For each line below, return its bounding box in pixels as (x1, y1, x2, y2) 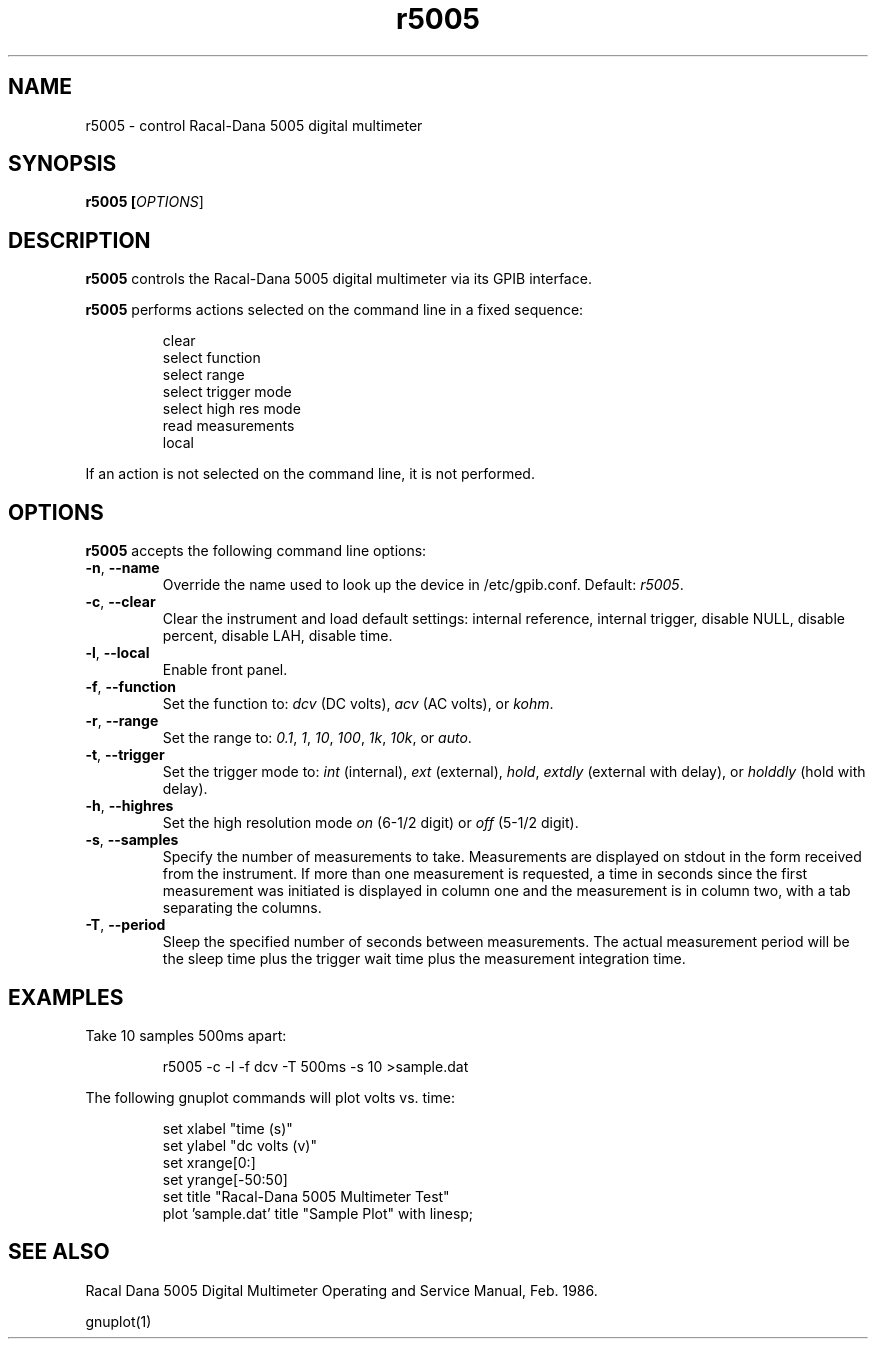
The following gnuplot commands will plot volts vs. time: (85, 1088, 455, 1106)
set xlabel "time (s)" (162, 1119, 293, 1137)
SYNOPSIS (8, 151, 117, 177)
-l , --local (85, 644, 150, 662)
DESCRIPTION (8, 227, 151, 253)
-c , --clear (85, 593, 156, 611)
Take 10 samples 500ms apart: (85, 1026, 287, 1044)
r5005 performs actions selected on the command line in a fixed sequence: (85, 301, 584, 319)
